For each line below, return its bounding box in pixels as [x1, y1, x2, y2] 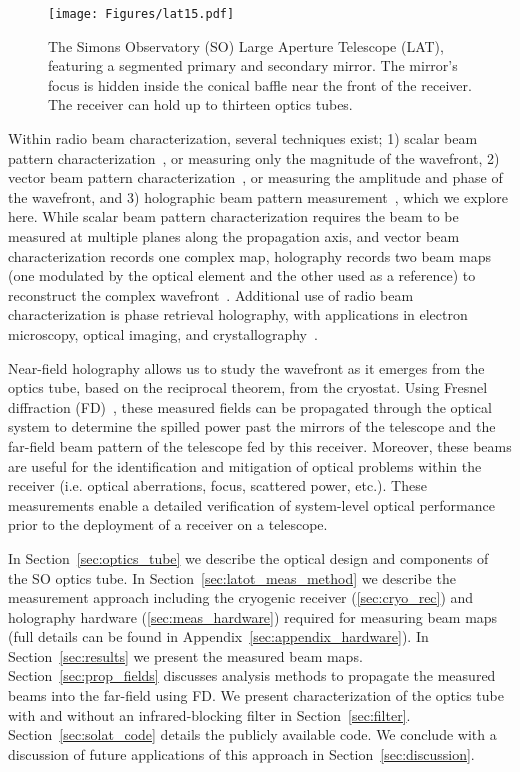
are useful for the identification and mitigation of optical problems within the [8, 455, 482, 476]
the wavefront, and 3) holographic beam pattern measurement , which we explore [8, 186, 508, 207]
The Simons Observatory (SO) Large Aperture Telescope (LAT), [48, 35, 444, 56]
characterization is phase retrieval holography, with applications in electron [8, 304, 468, 325]
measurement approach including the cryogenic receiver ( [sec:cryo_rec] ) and [8, 587, 474, 608]
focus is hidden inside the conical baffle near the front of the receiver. [48, 74, 472, 95]
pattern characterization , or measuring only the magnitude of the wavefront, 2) [8, 147, 500, 168]
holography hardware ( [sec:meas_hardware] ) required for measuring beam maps [8, 606, 498, 627]
